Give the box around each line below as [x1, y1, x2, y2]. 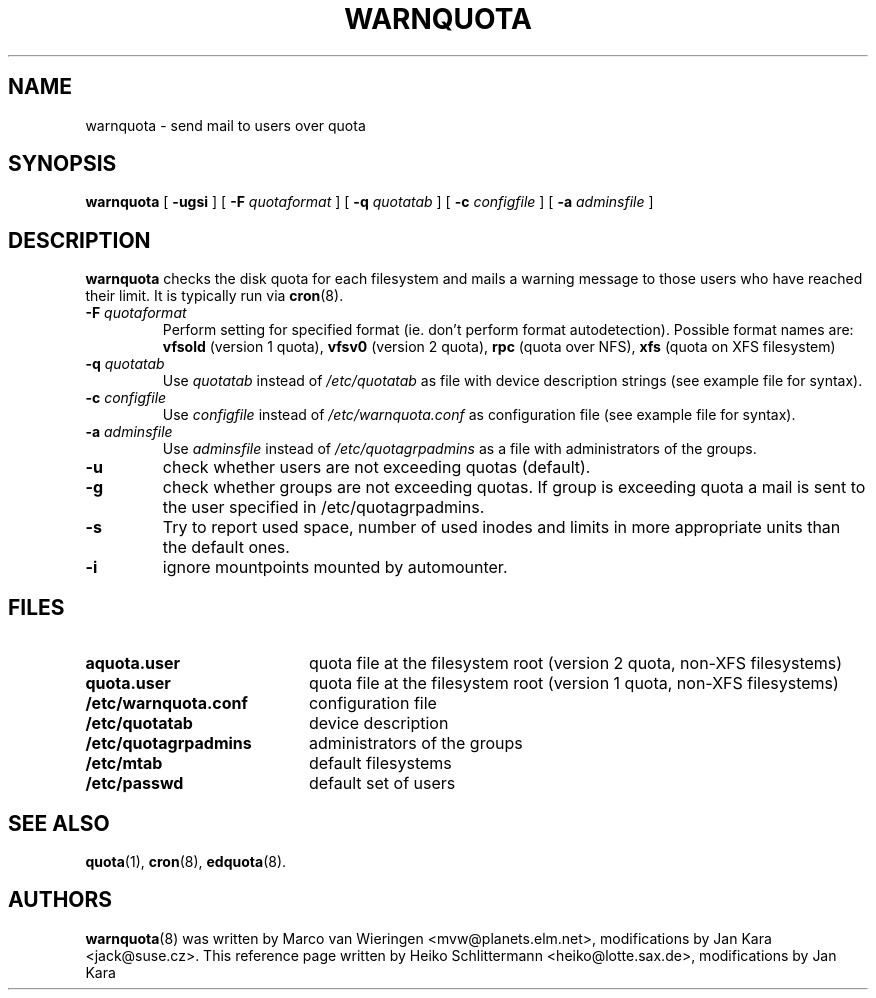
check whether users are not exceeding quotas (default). [162, 457, 591, 478]
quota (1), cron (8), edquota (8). [85, 852, 287, 870]
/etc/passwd [85, 773, 184, 794]
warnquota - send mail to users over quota [85, 116, 366, 134]
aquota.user [85, 653, 181, 674]
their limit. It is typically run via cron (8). [85, 287, 344, 305]
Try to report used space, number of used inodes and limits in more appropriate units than [162, 517, 841, 538]
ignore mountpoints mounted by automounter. [162, 557, 508, 578]
